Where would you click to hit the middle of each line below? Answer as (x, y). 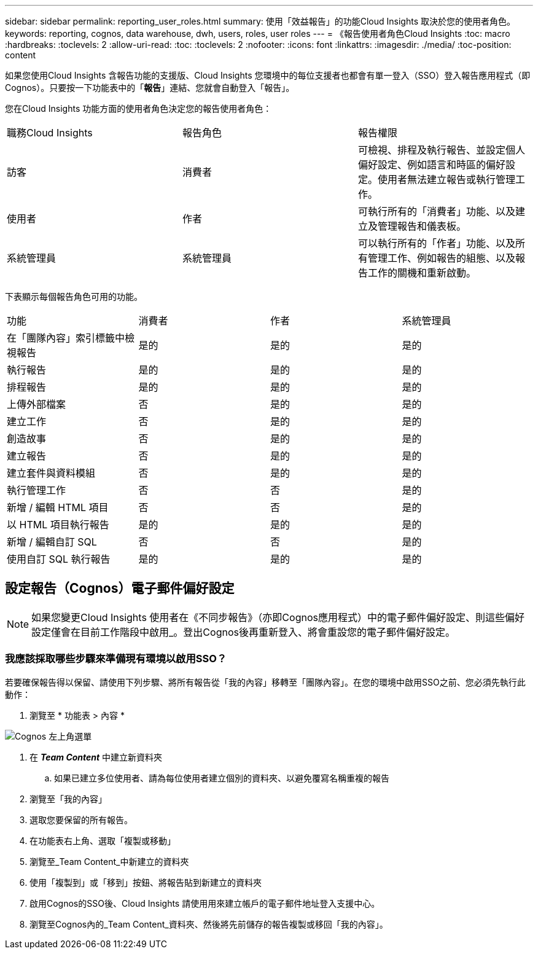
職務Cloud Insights (50, 133)
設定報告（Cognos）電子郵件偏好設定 (120, 588)
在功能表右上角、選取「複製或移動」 (103, 840)
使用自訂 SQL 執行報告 (59, 559)
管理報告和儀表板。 (422, 226)
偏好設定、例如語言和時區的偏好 (431, 165)
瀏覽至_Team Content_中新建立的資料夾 (109, 861)
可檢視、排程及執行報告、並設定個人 (441, 150)
